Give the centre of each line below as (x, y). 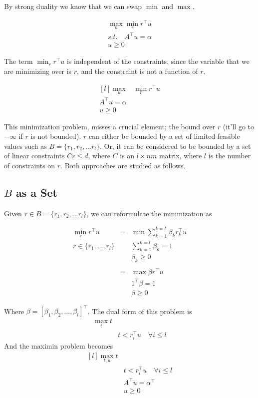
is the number (230, 156)
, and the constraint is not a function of (137, 71)
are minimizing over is (38, 71)
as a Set (36, 192)
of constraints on (30, 165)
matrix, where (180, 156)
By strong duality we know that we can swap (73, 6)
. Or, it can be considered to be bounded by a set (175, 146)
